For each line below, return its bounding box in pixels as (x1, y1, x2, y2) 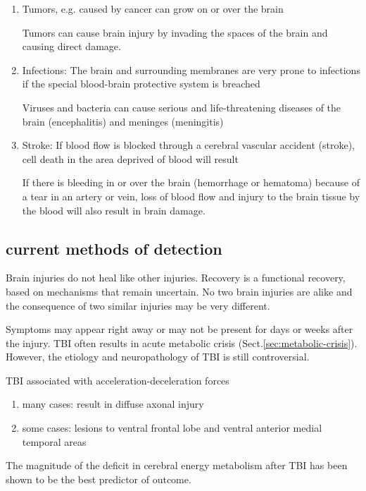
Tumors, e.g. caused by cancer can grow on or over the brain (22, 1, 284, 16)
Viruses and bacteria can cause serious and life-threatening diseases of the (22, 99, 341, 114)
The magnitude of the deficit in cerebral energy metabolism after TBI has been (6, 458, 348, 473)
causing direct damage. (22, 39, 121, 54)
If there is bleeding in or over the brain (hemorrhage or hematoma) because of (22, 175, 360, 190)
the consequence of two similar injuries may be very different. (6, 298, 270, 313)
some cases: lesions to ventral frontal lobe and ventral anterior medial (22, 420, 322, 435)
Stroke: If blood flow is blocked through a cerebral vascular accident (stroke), (22, 138, 355, 152)
